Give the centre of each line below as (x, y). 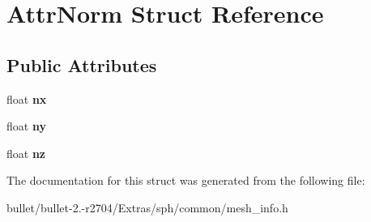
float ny (26, 126)
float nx (27, 98)
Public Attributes (82, 64)
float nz (26, 153)
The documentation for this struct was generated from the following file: (186, 180)
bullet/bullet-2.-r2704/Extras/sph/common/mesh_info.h (147, 207)
